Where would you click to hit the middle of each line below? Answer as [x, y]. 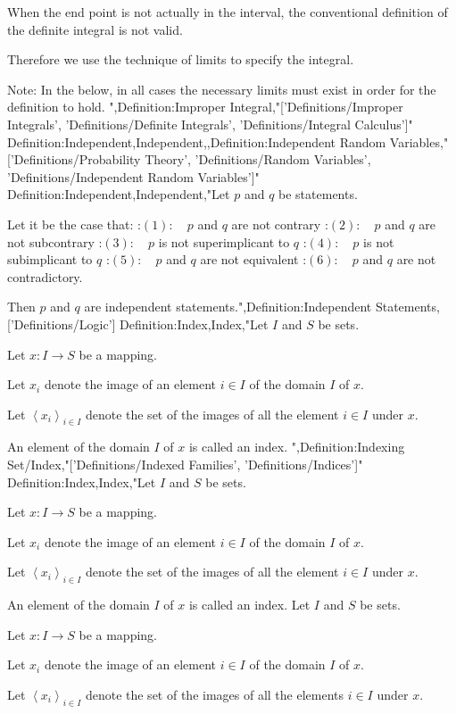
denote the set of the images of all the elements [215, 695]
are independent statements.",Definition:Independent [228, 307]
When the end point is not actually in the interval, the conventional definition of [228, 12]
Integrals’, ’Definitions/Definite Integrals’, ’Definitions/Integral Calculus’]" [210, 124]
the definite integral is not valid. [95, 29]
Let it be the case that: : [74, 224]
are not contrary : [280, 224]
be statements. [318, 194]
